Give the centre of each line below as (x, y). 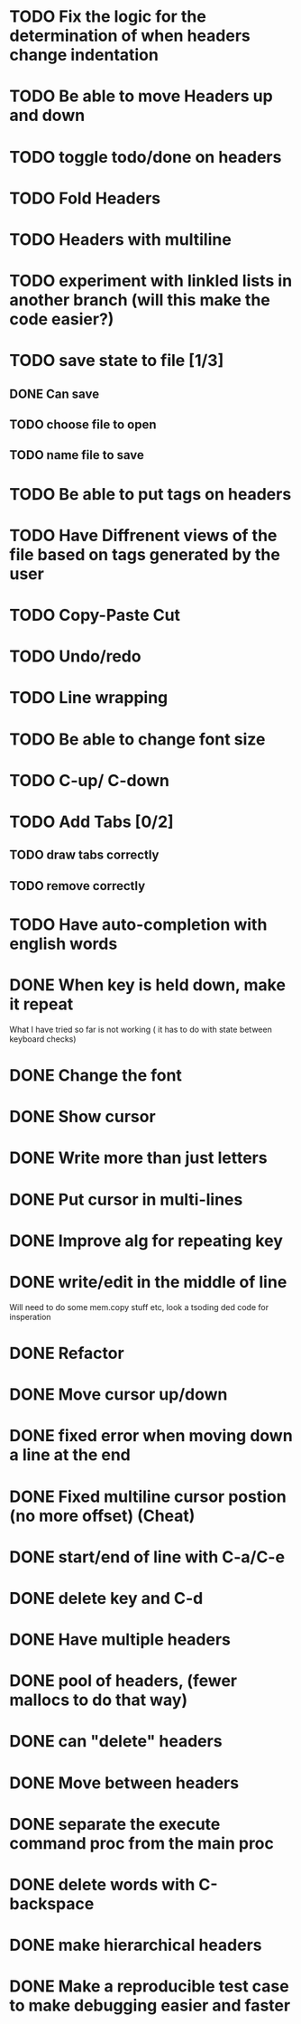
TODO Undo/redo (75, 656)
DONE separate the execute (115, 1824)
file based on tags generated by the (145, 554)
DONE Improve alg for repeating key (146, 1241)
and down (47, 116)
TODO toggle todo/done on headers (146, 157)
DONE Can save (55, 394)
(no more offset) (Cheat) (102, 1516)
